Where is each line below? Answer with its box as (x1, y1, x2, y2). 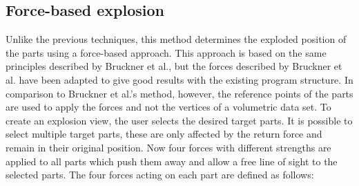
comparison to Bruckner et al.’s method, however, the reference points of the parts (6, 86, 353, 100)
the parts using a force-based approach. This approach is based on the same (6, 45, 327, 59)
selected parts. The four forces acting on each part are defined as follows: (6, 167, 314, 182)
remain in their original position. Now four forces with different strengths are (6, 140, 331, 154)
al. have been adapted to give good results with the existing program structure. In (6, 72, 353, 86)
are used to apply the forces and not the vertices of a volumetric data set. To (6, 100, 331, 114)
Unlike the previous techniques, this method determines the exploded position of (6, 32, 347, 46)
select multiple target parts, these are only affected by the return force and (6, 127, 322, 141)
